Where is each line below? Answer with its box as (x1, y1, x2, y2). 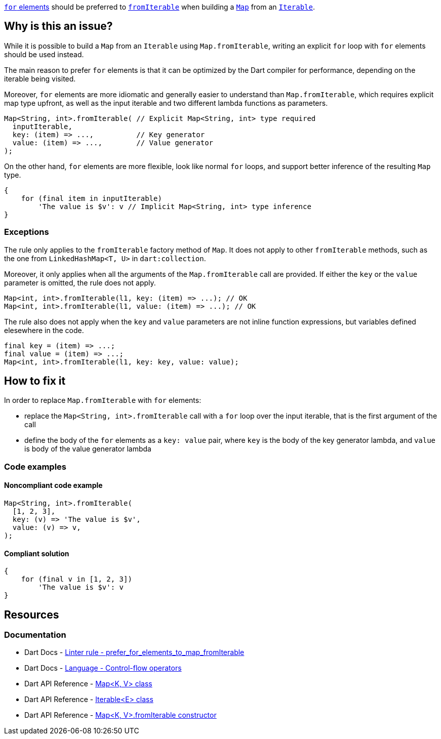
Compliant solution (4, 549, 69, 558)
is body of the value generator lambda (24, 444, 151, 454)
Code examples (4, 461, 67, 472)
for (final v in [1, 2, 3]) (21, 575, 132, 584)
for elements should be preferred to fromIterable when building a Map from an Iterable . (4, 3, 315, 11)
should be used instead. (4, 50, 84, 59)
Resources (4, 608, 59, 621)
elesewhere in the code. (4, 325, 84, 335)
